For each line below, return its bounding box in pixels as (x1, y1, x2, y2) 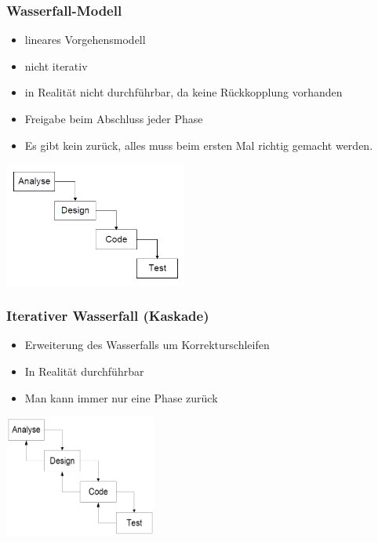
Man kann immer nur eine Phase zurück (24, 389, 218, 406)
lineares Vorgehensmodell (24, 31, 146, 48)
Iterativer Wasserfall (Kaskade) (6, 306, 209, 326)
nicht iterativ (24, 57, 88, 74)
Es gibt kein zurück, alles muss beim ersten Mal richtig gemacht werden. (24, 136, 373, 153)
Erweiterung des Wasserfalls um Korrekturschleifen (24, 336, 270, 353)
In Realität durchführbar (24, 363, 144, 380)
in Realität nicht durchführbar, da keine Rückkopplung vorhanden (24, 84, 343, 100)
